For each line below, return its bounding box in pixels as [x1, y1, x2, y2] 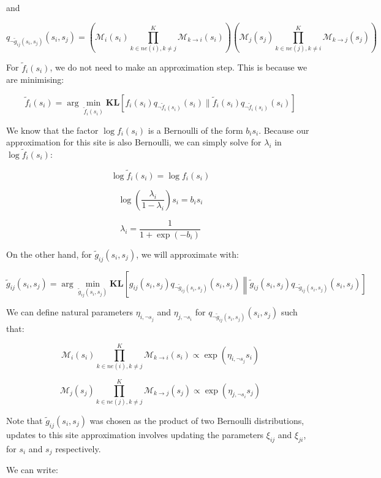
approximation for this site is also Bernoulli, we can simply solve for [6, 136, 262, 148]
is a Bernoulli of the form [148, 123, 243, 136]
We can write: [6, 463, 58, 476]
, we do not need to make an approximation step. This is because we [50, 61, 307, 74]
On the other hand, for [6, 247, 92, 260]
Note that [6, 414, 43, 426]
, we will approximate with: [136, 247, 239, 260]
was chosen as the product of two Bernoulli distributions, [89, 414, 304, 426]
